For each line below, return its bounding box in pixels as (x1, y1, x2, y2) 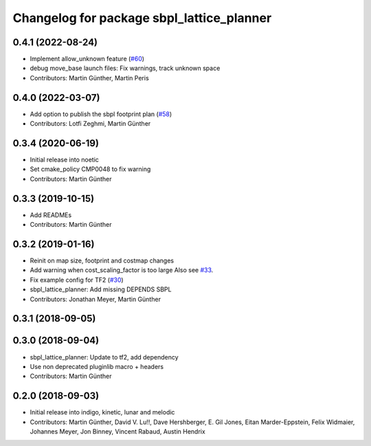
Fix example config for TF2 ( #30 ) (30, 276, 124, 284)
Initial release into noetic (30, 155, 100, 164)
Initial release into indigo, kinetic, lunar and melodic (30, 408, 175, 416)
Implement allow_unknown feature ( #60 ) (30, 55, 144, 63)
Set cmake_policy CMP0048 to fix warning (30, 165, 151, 173)
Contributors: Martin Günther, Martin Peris (30, 74, 149, 82)
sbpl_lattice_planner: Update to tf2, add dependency (30, 353, 179, 361)
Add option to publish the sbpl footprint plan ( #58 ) (30, 110, 172, 118)
